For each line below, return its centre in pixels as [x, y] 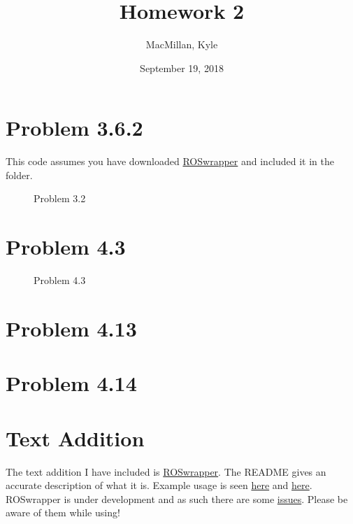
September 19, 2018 [182, 68]
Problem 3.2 [60, 198]
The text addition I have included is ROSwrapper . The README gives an [166, 471]
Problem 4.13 [71, 328]
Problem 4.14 [71, 383]
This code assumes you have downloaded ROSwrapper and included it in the [170, 161]
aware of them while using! [63, 512]
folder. [19, 175]
